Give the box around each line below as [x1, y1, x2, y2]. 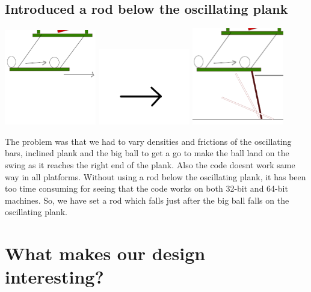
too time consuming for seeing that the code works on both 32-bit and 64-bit [5, 182, 288, 195]
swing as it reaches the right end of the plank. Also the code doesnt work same [5, 159, 295, 171]
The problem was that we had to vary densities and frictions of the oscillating [5, 135, 292, 147]
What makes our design [5, 241, 206, 266]
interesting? [5, 264, 104, 289]
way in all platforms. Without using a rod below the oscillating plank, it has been [5, 170, 306, 183]
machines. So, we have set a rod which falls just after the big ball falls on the [5, 193, 289, 206]
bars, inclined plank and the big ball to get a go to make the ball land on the [5, 147, 289, 159]
